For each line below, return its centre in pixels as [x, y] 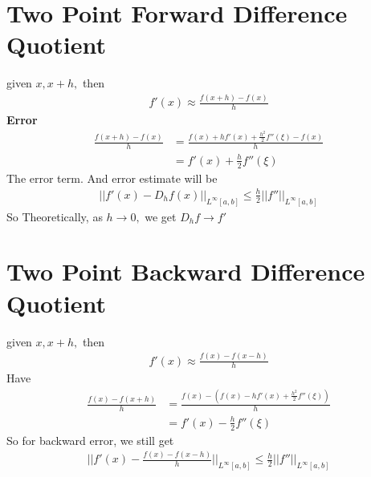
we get [161, 216]
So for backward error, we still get [90, 440]
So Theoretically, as [55, 216]
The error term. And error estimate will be [112, 178]
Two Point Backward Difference [186, 271]
